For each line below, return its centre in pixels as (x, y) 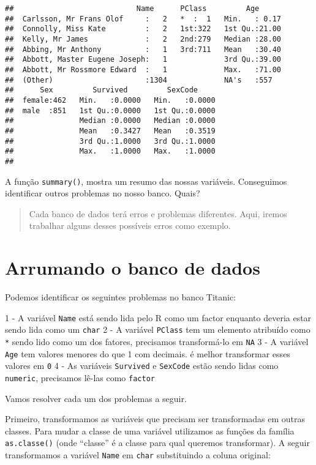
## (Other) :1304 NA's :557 (139, 80)
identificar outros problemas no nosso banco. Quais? (103, 193)
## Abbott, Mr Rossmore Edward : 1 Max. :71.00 (143, 69)
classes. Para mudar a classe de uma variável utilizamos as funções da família (150, 430)
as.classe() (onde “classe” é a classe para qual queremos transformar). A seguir (157, 443)
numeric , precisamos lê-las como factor (80, 377)
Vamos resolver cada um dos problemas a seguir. (96, 398)
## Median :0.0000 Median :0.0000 (110, 121)
